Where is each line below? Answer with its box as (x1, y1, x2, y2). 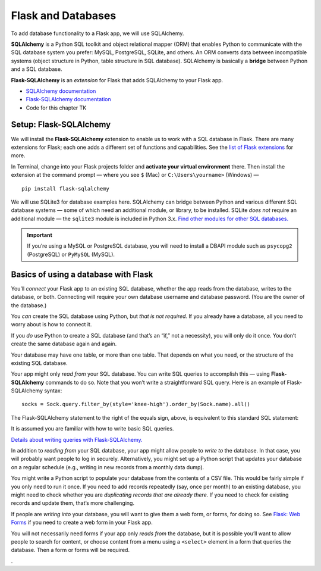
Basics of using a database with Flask (11, 269, 153, 279)
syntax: (43, 387, 62, 394)
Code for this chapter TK (26, 104, 87, 111)
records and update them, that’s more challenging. (11, 500, 135, 507)
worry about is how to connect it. (11, 321, 92, 328)
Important (27, 232, 53, 239)
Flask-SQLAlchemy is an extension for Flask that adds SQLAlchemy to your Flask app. (11, 76, 224, 83)
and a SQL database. (11, 65, 62, 73)
